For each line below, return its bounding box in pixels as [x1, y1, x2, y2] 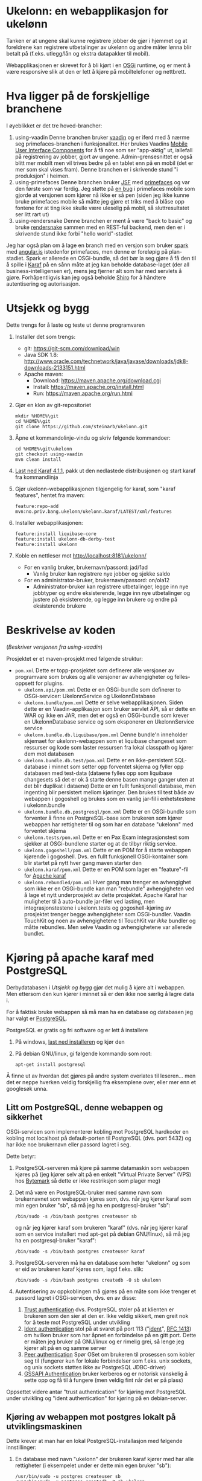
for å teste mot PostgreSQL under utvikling [24, 1319, 131, 1326]
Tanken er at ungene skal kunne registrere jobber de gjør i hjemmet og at [6, 37, 188, 44]
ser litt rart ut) [14, 210, 49, 218]
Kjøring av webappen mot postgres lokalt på [6, 1412, 176, 1422]
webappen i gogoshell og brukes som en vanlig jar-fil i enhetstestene [24, 795, 196, 802]
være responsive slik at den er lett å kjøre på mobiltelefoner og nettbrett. [6, 68, 186, 75]
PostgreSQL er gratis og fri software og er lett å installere [6, 1026, 148, 1033]
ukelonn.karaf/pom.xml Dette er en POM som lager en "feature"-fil [24, 866, 189, 873]
